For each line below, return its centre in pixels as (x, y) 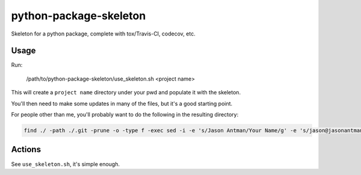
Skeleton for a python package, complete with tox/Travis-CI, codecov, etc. (103, 34)
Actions (26, 149)
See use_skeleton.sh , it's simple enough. (66, 164)
